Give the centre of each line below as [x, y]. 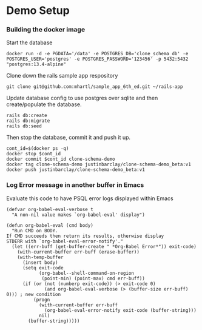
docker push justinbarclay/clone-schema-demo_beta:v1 [76, 170]
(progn [42, 300]
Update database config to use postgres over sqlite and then [82, 98]
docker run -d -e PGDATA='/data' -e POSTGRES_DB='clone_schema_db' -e [97, 54]
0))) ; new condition [34, 294]
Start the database [29, 42]
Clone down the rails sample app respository [62, 76]
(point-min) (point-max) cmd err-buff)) [93, 278]
